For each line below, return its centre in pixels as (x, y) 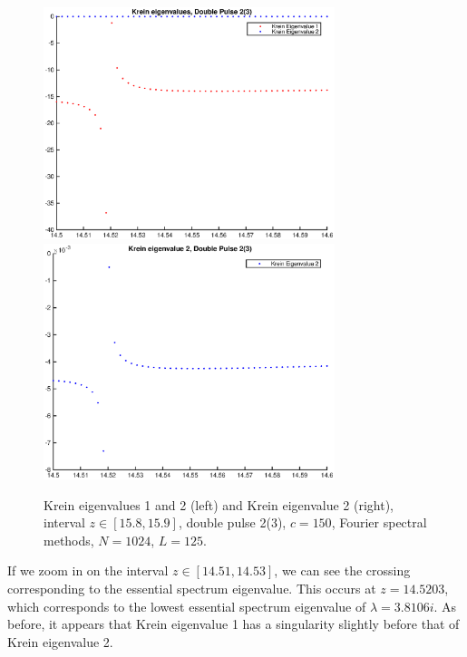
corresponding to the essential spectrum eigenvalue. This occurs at (192, 588)
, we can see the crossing (342, 570)
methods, (69, 540)
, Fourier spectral (379, 522)
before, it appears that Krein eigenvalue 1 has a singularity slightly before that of (233, 624)
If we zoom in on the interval (88, 570)
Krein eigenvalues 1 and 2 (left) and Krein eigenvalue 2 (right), (219, 504)
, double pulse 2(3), (232, 522)
